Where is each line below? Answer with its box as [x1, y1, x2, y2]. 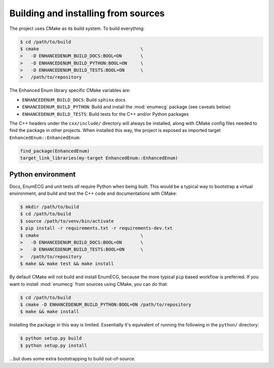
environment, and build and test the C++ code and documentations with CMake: [9, 190, 178, 196]
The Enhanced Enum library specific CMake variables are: [9, 87, 131, 93]
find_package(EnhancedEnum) [20, 148, 90, 154]
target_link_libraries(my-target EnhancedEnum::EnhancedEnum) [20, 155, 178, 161]
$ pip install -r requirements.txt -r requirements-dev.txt [20, 225, 173, 231]
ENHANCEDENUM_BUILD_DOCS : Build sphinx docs [22, 96, 126, 103]
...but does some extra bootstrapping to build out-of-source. [9, 355, 135, 361]
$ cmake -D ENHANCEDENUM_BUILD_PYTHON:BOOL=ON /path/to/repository [20, 302, 192, 307]
